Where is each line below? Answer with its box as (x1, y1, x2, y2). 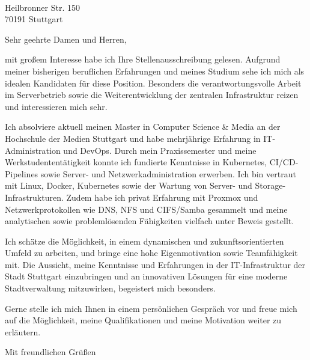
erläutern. (5, 325, 41, 338)
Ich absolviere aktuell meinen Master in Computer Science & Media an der (5, 120, 281, 133)
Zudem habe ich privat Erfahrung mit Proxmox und (66, 191, 258, 203)
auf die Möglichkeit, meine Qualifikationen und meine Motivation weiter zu (5, 314, 282, 326)
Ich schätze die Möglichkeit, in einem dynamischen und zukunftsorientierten (5, 234, 284, 247)
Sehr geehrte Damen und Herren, (5, 32, 127, 45)
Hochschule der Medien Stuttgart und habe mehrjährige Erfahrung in (5, 132, 261, 144)
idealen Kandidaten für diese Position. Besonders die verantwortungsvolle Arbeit (5, 76, 302, 89)
